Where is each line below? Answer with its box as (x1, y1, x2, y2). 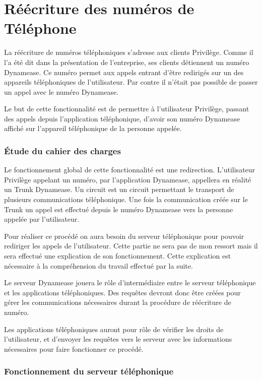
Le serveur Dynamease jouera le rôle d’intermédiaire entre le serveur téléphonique (4, 277, 256, 288)
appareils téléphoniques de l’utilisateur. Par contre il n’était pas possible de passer (4, 77, 258, 87)
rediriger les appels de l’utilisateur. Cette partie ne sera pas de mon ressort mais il (4, 240, 258, 251)
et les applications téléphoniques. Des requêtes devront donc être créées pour (4, 287, 241, 297)
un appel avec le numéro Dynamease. (4, 86, 119, 97)
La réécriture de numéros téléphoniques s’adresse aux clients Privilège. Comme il (4, 47, 253, 57)
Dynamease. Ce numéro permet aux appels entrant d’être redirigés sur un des (4, 67, 244, 77)
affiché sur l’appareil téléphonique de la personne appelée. (4, 123, 182, 134)
